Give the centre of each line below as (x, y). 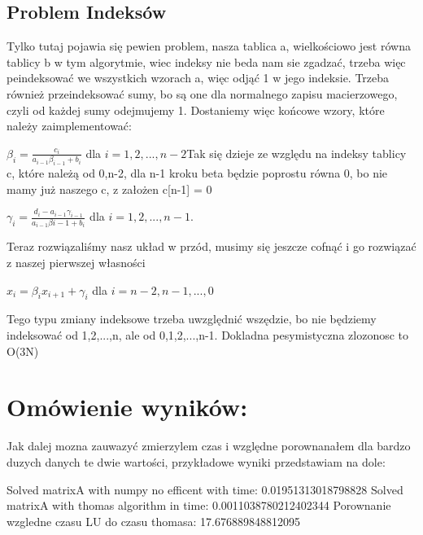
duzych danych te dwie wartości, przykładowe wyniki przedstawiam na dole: (196, 461)
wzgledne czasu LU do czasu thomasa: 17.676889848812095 (153, 521)
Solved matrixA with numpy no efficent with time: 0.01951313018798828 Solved (205, 489)
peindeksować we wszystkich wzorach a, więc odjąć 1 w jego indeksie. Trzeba (198, 78)
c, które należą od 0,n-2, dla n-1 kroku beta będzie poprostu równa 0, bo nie (197, 173)
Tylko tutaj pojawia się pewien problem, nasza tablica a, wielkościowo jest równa (209, 46)
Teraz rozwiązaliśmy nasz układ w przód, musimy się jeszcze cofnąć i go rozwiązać (211, 246)
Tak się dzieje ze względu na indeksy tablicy (297, 153)
